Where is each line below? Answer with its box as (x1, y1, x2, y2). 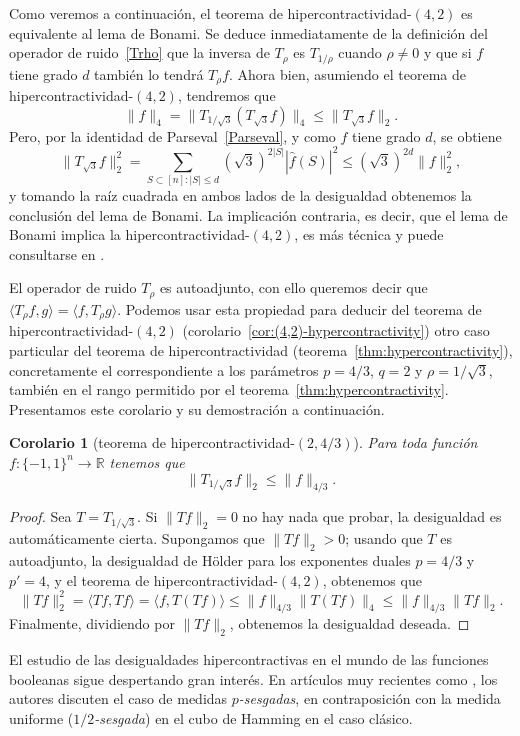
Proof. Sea (9, 506, 72, 527)
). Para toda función (353, 432, 478, 453)
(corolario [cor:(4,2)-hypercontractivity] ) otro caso (182, 320, 490, 341)
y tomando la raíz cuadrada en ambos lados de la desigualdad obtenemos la (9, 185, 472, 206)
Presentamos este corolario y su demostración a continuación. (9, 398, 385, 419)
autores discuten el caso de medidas (9, 688, 228, 709)
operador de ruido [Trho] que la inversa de (9, 42, 270, 63)
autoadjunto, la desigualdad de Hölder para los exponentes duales (9, 549, 411, 570)
